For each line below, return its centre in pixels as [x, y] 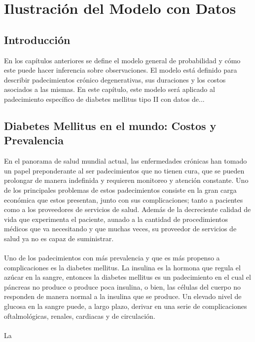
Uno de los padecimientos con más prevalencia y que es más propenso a [112, 258]
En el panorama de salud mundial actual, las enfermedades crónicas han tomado [126, 161]
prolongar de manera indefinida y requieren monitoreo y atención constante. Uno [126, 180]
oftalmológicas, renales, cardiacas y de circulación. [80, 316]
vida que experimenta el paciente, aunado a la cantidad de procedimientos [116, 219]
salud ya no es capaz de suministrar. [59, 238]
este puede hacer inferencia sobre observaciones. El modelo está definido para [121, 70]
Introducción [37, 39]
